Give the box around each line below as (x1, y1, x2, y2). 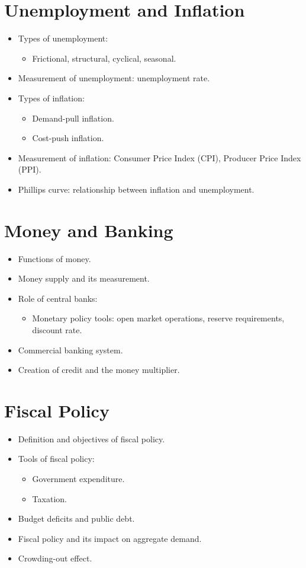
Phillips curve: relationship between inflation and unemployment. (18, 183, 255, 195)
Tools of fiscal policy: (18, 452, 95, 465)
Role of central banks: (18, 292, 98, 304)
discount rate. (32, 323, 82, 336)
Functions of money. (18, 252, 91, 264)
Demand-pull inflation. (32, 111, 114, 124)
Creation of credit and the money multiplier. (18, 363, 180, 376)
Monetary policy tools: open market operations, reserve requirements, (32, 312, 285, 324)
